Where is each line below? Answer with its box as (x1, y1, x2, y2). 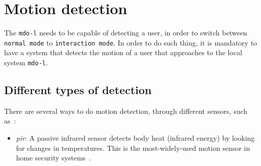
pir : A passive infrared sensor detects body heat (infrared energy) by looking (16, 133, 255, 143)
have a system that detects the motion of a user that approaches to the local (4, 47, 243, 58)
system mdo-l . (4, 57, 48, 68)
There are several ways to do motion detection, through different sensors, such (4, 105, 247, 116)
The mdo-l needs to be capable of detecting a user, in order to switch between (4, 27, 247, 38)
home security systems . (16, 152, 91, 163)
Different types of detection (4, 82, 152, 98)
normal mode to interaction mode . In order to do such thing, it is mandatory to (4, 37, 257, 48)
